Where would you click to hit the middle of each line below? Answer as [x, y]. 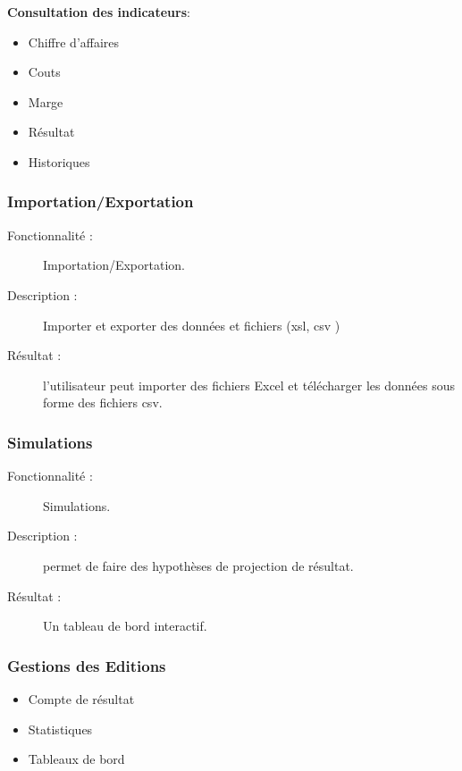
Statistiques [60, 729]
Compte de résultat [81, 698]
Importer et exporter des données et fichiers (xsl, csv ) [192, 325]
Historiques [59, 161]
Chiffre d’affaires [74, 42]
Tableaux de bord [76, 759]
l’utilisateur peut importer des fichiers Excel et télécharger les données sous [249, 385]
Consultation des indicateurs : [99, 12]
